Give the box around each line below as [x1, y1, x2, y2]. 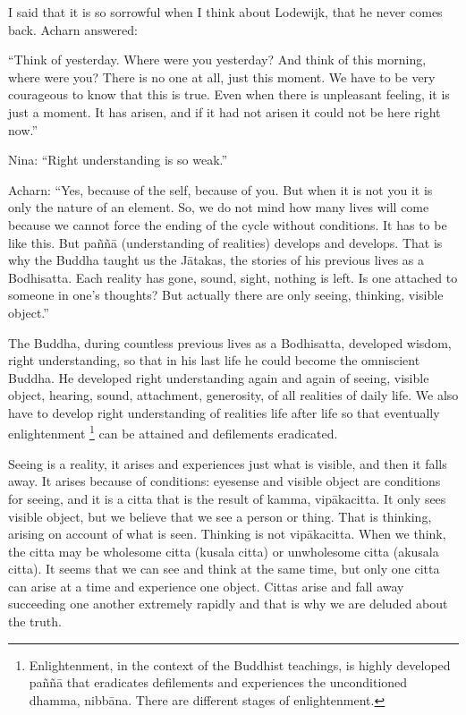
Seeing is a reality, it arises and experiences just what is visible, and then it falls [8, 454, 447, 472]
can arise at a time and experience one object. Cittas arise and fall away [8, 576, 404, 595]
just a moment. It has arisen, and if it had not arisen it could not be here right [8, 102, 441, 121]
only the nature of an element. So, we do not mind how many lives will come [8, 198, 429, 217]
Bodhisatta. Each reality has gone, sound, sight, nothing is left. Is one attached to [8, 268, 458, 286]
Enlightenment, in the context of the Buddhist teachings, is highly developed [29, 655, 451, 674]
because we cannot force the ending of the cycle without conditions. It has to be [8, 215, 447, 234]
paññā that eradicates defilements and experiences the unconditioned [29, 673, 408, 692]
